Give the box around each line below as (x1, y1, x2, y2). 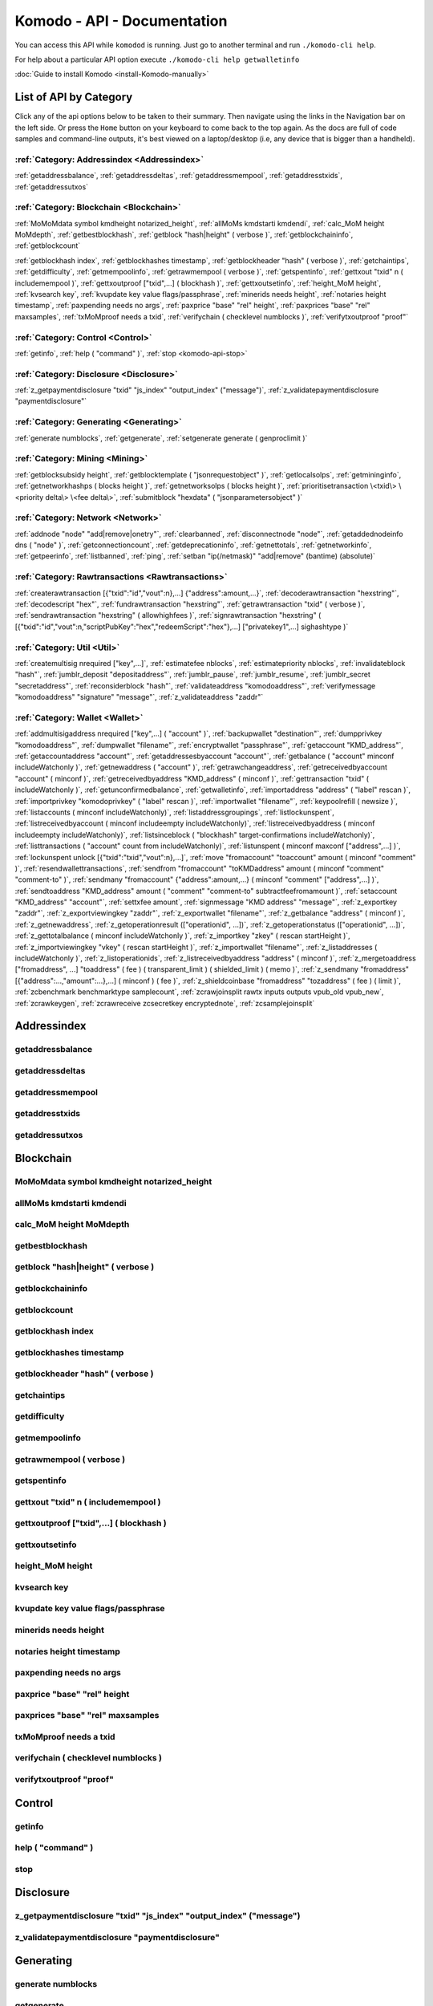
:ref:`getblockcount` (14, 241, 81, 250)
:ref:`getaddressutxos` (14, 181, 88, 192)
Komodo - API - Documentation (14, 12, 228, 30)
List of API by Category (14, 91, 133, 104)
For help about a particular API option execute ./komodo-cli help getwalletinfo (14, 55, 300, 64)
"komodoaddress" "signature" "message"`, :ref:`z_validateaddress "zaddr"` (14, 692, 264, 702)
